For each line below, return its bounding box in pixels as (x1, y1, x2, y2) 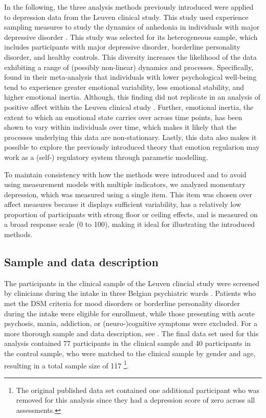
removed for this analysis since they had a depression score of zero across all (16, 394, 255, 405)
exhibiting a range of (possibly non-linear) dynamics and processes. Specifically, (4, 61, 254, 72)
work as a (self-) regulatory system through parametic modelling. (4, 151, 208, 162)
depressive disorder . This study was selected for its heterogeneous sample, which (4, 31, 258, 42)
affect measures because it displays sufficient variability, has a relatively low (4, 199, 241, 210)
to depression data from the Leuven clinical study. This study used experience (4, 11, 249, 22)
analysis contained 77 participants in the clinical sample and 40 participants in (4, 338, 251, 349)
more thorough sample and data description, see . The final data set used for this (4, 328, 259, 338)
